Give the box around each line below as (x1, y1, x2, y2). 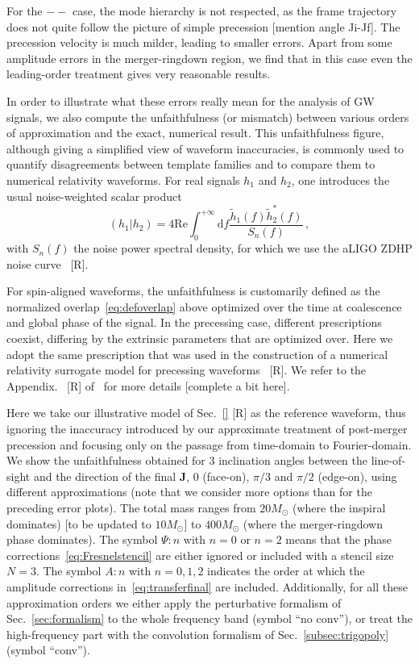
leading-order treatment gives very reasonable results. (6, 65, 271, 82)
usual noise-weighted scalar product (6, 187, 182, 204)
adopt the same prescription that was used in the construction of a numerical (6, 345, 388, 362)
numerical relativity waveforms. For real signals (6, 171, 240, 188)
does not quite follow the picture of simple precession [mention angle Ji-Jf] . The (6, 18, 400, 35)
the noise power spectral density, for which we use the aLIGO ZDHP (73, 240, 413, 257)
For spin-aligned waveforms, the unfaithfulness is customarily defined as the (6, 282, 380, 299)
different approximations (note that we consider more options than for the (6, 483, 372, 500)
